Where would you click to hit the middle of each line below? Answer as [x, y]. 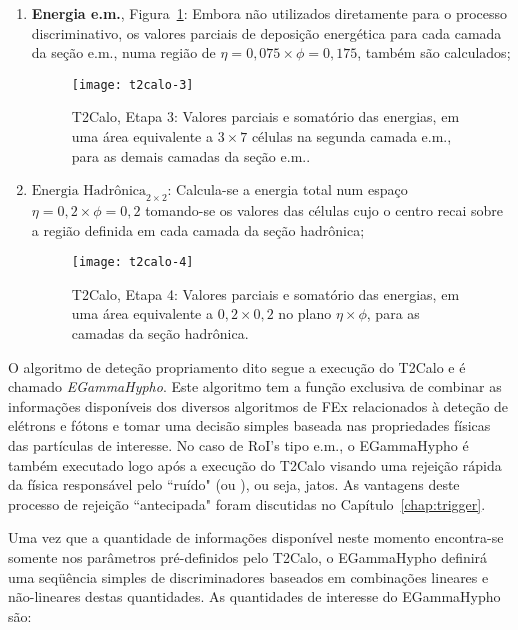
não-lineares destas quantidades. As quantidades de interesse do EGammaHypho [254, 596]
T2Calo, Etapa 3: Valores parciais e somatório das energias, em [265, 116]
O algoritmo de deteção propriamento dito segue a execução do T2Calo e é [237, 366]
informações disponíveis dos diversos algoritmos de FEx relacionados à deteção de [258, 405]
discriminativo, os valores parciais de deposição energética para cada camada [266, 32]
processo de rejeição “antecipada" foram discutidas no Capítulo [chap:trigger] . [247, 503]
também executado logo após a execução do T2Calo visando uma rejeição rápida [255, 464]
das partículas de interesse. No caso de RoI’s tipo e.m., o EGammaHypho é [238, 445]
